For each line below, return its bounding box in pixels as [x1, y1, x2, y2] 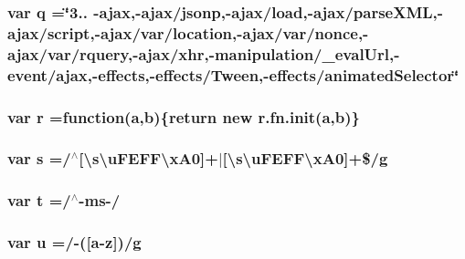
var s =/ [7, 147, 71, 170]
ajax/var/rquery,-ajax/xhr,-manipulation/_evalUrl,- [7, 42, 400, 65]
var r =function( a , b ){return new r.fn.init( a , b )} [7, 105, 361, 128]
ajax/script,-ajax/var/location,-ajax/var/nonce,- [7, 21, 369, 44]
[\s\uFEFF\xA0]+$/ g [222, 147, 388, 170]
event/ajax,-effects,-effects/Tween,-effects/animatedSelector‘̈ [7, 63, 460, 86]
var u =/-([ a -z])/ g [7, 231, 142, 254]
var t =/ [7, 189, 71, 212]
